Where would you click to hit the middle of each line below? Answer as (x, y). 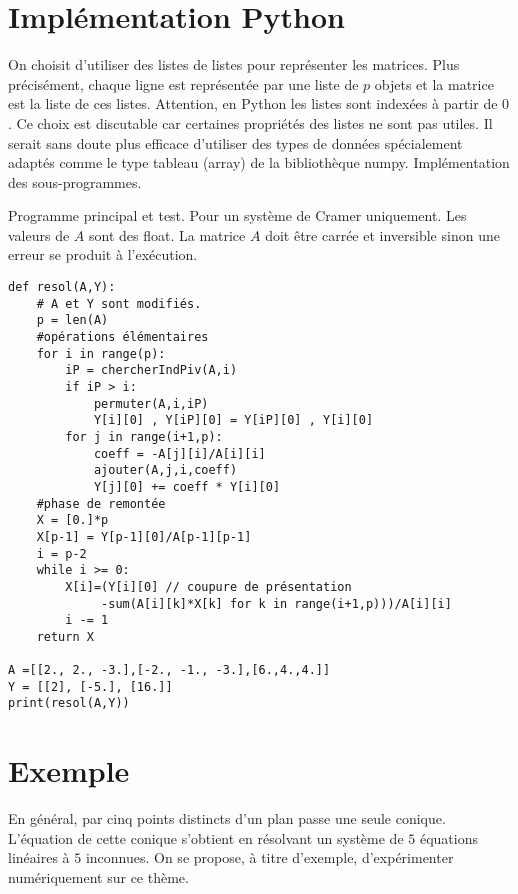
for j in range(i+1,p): (144, 436)
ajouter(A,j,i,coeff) (165, 470)
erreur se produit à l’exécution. (103, 254)
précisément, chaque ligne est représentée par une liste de (183, 83)
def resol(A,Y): (62, 287)
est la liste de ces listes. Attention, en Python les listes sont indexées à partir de (253, 103)
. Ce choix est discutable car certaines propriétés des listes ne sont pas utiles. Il (250, 122)
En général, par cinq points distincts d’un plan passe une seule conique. (227, 818)
